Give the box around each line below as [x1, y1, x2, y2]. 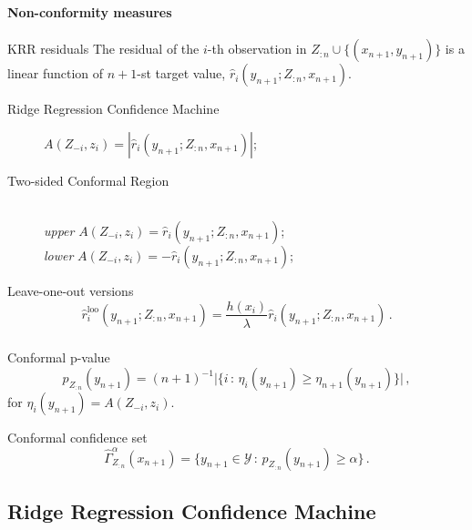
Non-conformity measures [7, 2, 172, 21]
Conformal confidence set [7, 428, 148, 447]
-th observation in [207, 39, 307, 58]
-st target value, [137, 64, 226, 83]
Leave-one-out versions [7, 280, 134, 300]
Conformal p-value [7, 348, 110, 367]
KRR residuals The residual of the [7, 39, 200, 58]
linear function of [7, 64, 104, 83]
